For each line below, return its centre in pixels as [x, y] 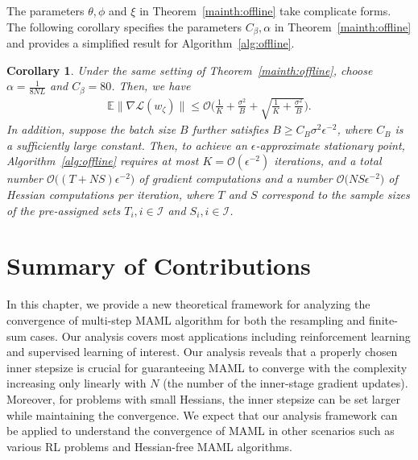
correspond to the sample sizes [335, 195]
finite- [383, 319]
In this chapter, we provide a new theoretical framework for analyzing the [188, 304]
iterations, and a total [328, 161]
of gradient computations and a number [236, 178]
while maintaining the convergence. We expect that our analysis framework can [202, 414]
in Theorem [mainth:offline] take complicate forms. [265, 10]
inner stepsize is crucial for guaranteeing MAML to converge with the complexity [207, 367]
